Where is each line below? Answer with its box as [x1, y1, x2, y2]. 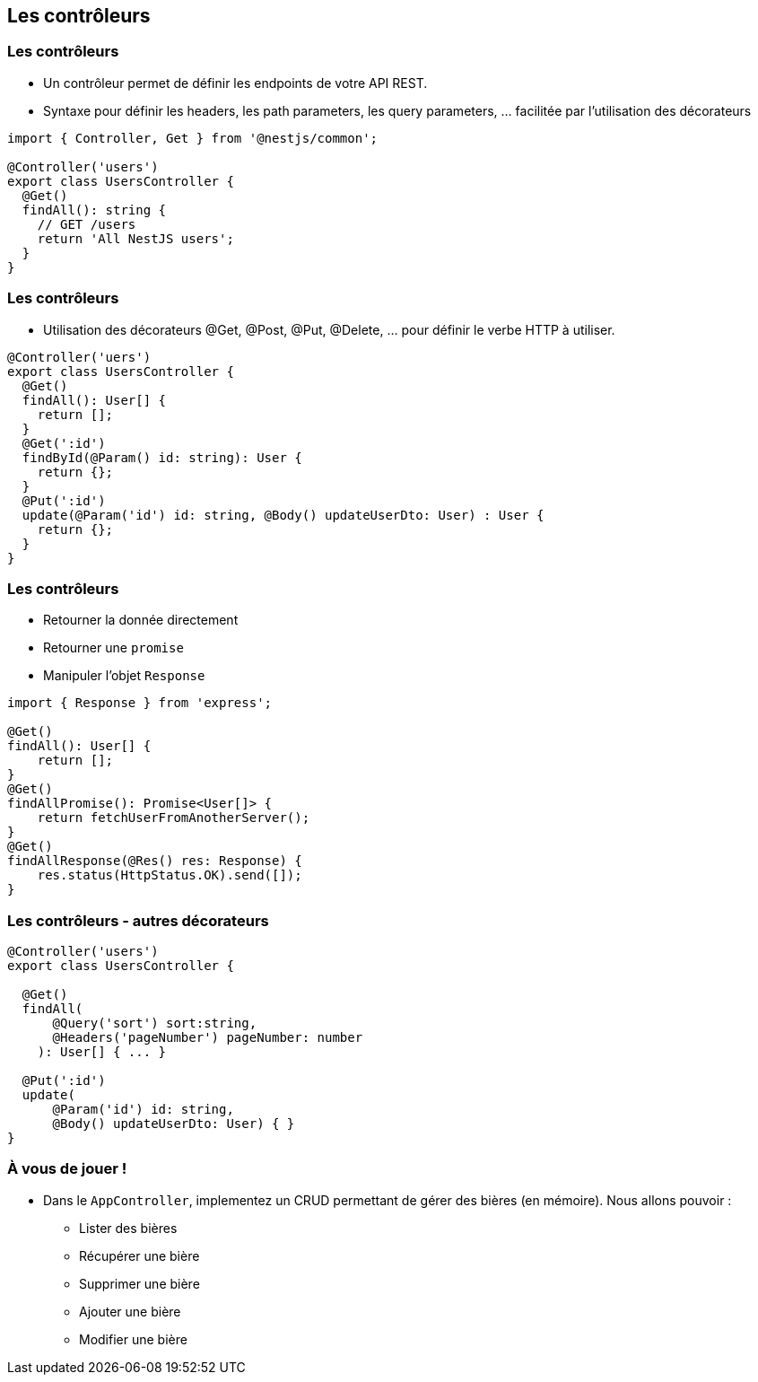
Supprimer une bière [79, 1275, 200, 1291]
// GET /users [37, 216, 136, 232]
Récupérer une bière [79, 1247, 200, 1264]
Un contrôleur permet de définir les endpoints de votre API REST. [43, 74, 428, 91]
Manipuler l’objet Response [43, 668, 205, 684]
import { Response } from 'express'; [7, 695, 273, 711]
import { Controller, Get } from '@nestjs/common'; [7, 130, 379, 145]
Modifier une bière [79, 1331, 187, 1347]
